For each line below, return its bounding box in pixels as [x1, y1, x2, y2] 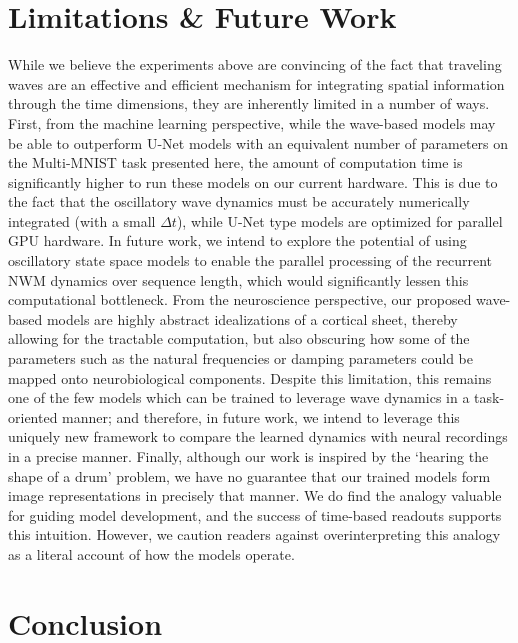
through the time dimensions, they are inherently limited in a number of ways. [8, 93, 490, 114]
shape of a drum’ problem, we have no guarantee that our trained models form [8, 465, 491, 486]
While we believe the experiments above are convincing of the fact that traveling [8, 54, 502, 75]
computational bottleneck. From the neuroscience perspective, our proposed [8, 289, 472, 310]
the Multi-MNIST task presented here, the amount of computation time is [8, 152, 463, 173]
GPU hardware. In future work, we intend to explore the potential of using [8, 230, 467, 251]
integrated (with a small [8, 210, 156, 231]
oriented [8, 406, 58, 427]
